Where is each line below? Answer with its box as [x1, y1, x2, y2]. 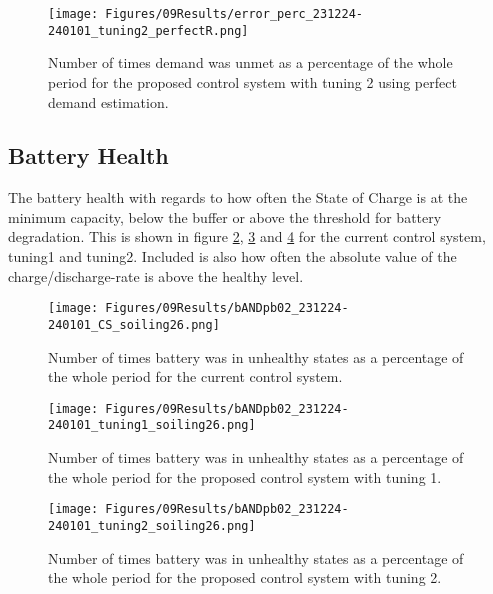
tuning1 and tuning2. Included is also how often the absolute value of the [8, 246, 457, 267]
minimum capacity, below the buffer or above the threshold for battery [8, 206, 442, 227]
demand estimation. [48, 91, 169, 112]
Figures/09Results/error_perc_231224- [105, 7, 363, 21]
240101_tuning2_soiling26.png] [48, 518, 256, 533]
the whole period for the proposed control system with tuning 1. [48, 466, 442, 487]
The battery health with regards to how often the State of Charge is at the [8, 187, 468, 208]
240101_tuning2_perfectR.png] [48, 23, 249, 38]
